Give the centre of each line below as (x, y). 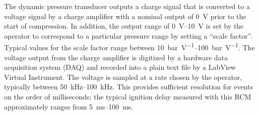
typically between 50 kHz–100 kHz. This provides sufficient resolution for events (128, 87)
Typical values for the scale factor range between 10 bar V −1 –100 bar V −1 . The (129, 47)
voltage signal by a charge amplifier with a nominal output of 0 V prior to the (125, 16)
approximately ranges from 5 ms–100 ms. (69, 106)
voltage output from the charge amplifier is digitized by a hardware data (116, 57)
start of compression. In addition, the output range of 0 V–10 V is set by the (124, 26)
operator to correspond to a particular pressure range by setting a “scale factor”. (128, 35)
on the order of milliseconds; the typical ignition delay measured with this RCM (128, 96)
